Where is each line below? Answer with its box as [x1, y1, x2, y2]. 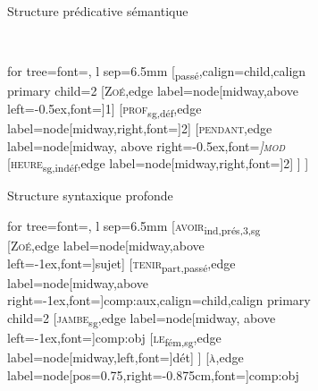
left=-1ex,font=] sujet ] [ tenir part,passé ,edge [7, 253, 236, 275]
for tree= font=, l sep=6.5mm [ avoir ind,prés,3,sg [7, 216, 261, 237]
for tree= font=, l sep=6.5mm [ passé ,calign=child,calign [7, 62, 306, 82]
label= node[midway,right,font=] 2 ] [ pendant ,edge [7, 119, 272, 138]
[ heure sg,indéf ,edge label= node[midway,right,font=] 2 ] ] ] [7, 154, 309, 175]
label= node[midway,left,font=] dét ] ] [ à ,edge [7, 348, 244, 367]
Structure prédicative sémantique [7, 2, 188, 20]
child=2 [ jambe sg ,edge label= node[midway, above [7, 308, 276, 329]
